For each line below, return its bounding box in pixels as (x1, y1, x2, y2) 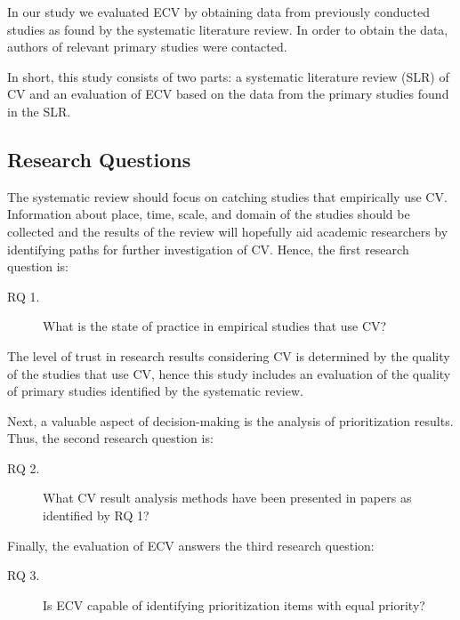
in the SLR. (7, 101, 71, 120)
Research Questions (7, 145, 191, 173)
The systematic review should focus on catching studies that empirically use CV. (7, 187, 448, 205)
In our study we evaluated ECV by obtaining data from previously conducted (7, 3, 430, 20)
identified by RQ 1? (43, 506, 149, 525)
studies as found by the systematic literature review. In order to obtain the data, (7, 20, 448, 38)
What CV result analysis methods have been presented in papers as (43, 488, 412, 507)
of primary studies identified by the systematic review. (7, 382, 303, 400)
